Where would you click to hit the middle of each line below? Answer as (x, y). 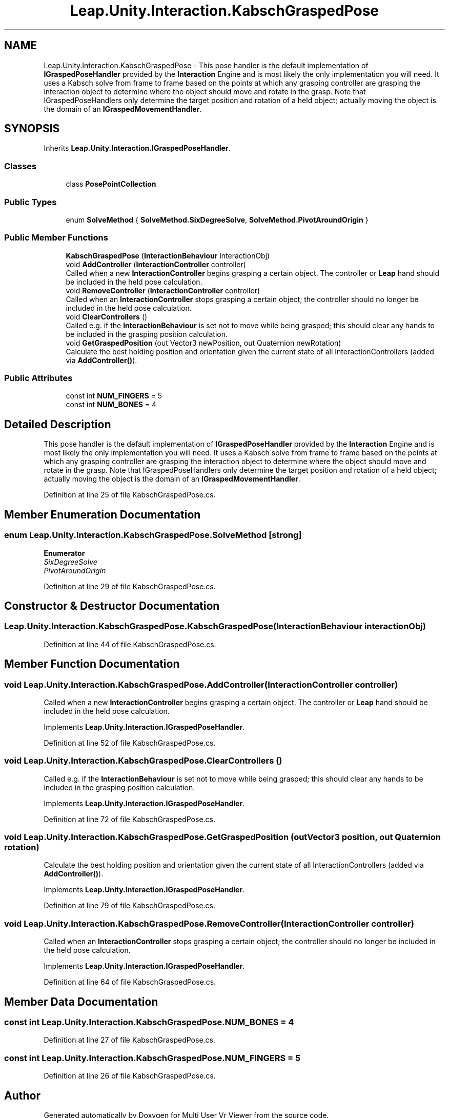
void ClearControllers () (107, 316)
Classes (21, 166)
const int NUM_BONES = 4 (111, 405)
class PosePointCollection (111, 184)
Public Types (30, 202)
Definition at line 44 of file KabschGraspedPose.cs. (130, 644)
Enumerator (64, 553)
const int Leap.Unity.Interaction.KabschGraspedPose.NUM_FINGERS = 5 (152, 1058)
